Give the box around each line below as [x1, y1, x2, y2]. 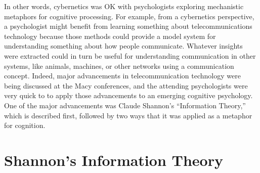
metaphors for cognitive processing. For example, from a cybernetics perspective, [4, 11, 254, 21]
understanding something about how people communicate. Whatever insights [4, 40, 243, 51]
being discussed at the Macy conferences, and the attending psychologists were [4, 80, 248, 91]
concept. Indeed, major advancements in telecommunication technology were [4, 70, 241, 81]
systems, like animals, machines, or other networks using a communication [4, 60, 234, 71]
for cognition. [4, 120, 46, 131]
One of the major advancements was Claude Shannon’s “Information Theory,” [4, 100, 246, 110]
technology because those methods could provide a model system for [4, 30, 216, 41]
